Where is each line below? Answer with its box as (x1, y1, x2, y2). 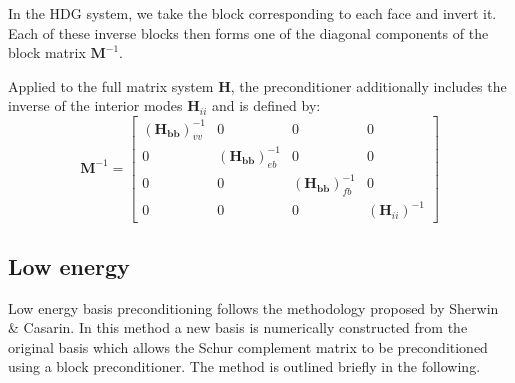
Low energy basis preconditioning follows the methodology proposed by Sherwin (8, 297, 499, 318)
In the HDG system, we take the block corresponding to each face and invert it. (8, 3, 497, 23)
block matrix (8, 42, 86, 63)
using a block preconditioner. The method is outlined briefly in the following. (8, 356, 481, 377)
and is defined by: (211, 95, 321, 116)
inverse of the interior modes (8, 95, 183, 116)
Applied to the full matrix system (8, 75, 214, 96)
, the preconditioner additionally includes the (230, 75, 507, 96)
